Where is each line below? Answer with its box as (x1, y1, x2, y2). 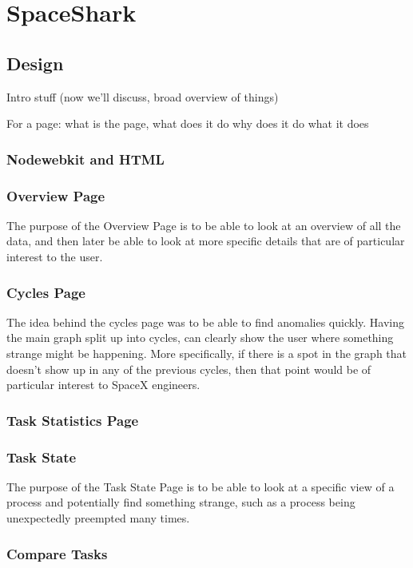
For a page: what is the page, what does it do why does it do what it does (6, 115, 369, 132)
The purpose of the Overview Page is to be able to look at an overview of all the (6, 216, 401, 233)
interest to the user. (6, 248, 103, 265)
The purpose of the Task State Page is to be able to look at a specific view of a (6, 478, 395, 495)
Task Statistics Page (6, 410, 139, 430)
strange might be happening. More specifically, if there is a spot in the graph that (6, 345, 407, 362)
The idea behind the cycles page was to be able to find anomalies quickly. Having (6, 313, 404, 330)
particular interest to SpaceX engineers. (6, 376, 201, 393)
